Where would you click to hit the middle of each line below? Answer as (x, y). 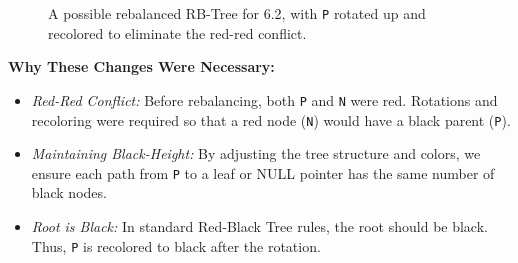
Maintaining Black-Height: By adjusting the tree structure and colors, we (256, 153)
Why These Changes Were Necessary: (141, 66)
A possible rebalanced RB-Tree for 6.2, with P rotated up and (237, 13)
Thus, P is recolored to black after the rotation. (176, 245)
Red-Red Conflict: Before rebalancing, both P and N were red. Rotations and (264, 99)
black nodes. (69, 192)
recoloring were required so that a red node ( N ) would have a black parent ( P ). (271, 119)
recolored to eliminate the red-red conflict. (177, 32)
